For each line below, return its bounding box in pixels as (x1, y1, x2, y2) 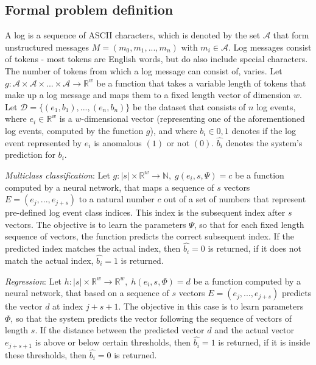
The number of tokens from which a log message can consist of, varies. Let (5, 64, 283, 77)
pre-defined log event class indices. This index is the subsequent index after (5, 206, 286, 219)
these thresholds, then (5, 348, 87, 361)
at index (52, 300, 83, 313)
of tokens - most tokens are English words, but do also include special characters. (5, 52, 308, 65)
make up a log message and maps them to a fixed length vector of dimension (5, 88, 291, 101)
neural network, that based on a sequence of (5, 286, 169, 299)
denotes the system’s (225, 136, 303, 149)
